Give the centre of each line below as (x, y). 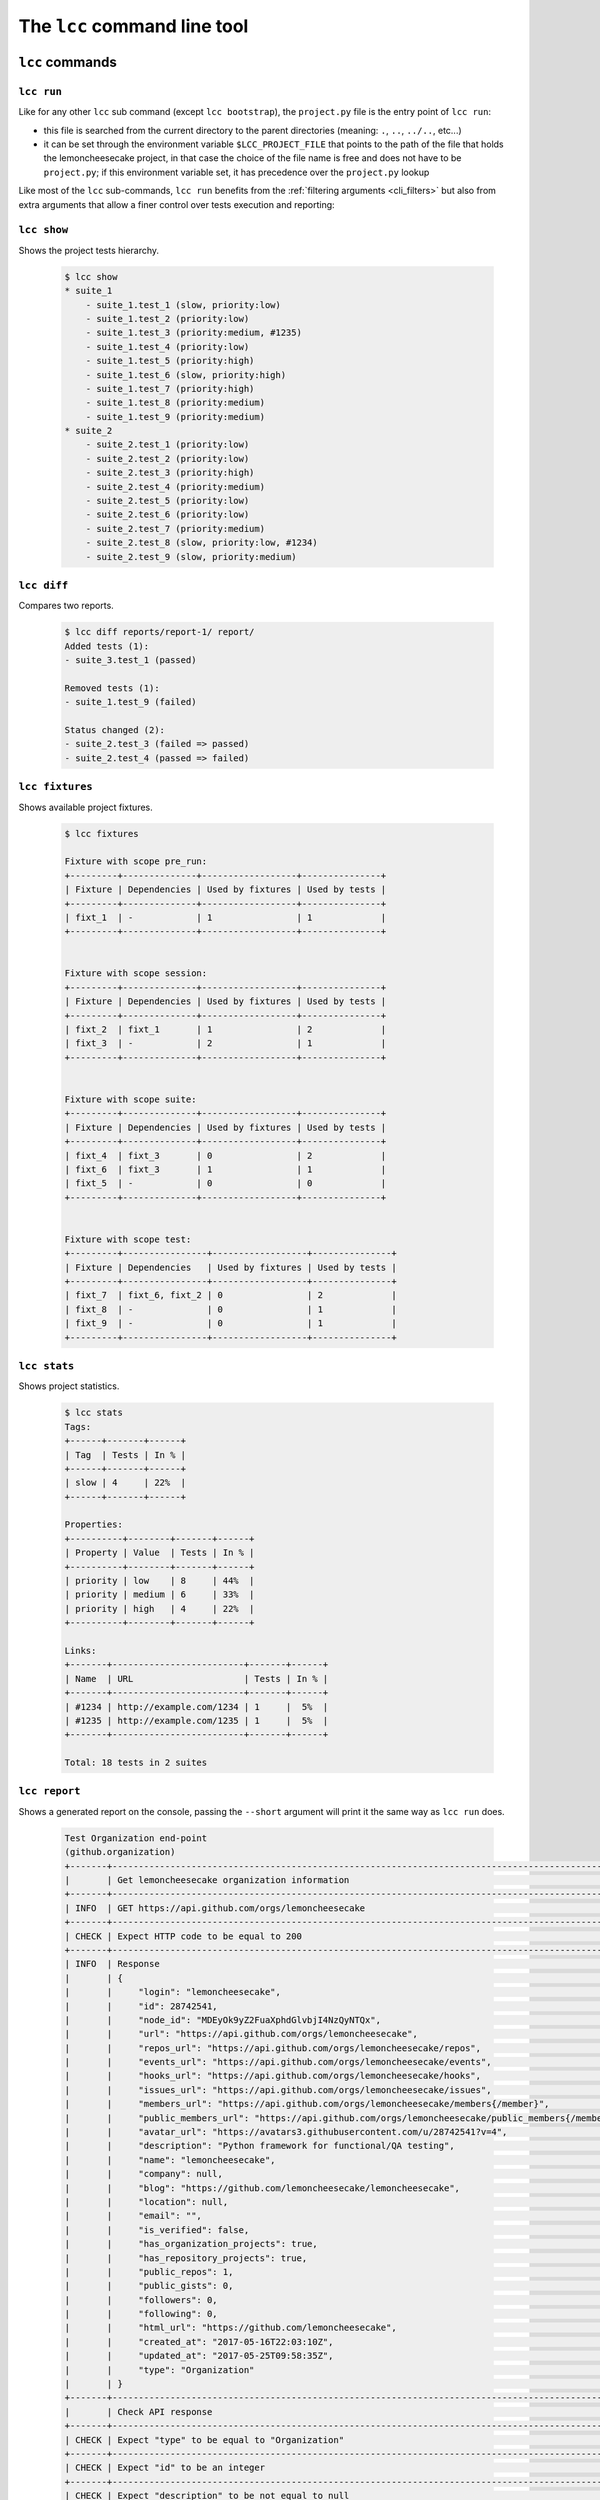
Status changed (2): (114, 730)
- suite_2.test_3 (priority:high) (170, 473)
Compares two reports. (66, 606)
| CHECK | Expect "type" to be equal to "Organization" (204, 2439)
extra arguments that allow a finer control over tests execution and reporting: (176, 204)
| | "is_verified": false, (157, 2229)
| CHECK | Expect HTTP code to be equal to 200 (183, 1936)
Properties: (94, 1524)
